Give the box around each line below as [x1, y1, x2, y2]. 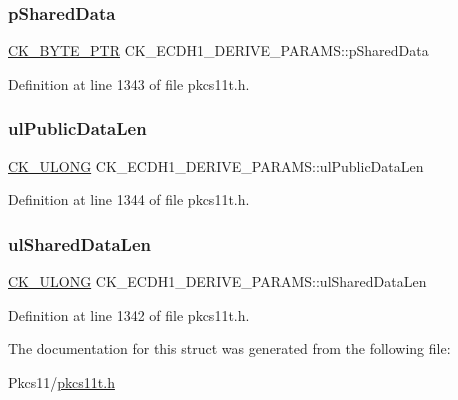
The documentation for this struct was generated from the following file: [8, 338, 451, 359]
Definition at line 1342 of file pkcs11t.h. [8, 304, 250, 325]
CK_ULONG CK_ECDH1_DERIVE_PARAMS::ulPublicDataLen [8, 155, 424, 176]
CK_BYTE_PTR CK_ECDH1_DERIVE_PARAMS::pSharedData [8, 40, 429, 61]
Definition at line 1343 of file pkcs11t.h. [8, 73, 250, 94]
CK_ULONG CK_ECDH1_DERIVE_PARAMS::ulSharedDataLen [8, 271, 427, 292]
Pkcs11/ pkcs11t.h [8, 371, 115, 392]
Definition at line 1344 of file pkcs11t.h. [8, 189, 250, 210]
